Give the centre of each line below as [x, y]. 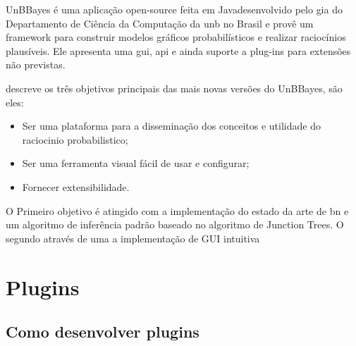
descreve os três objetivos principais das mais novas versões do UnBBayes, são [174, 88]
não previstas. [36, 64]
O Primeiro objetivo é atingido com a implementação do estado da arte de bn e [177, 210]
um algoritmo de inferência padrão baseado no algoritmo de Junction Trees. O [175, 224]
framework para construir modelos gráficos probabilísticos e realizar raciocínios [176, 37]
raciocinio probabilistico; [75, 139]
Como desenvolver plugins [103, 332]
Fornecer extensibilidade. [76, 186]
